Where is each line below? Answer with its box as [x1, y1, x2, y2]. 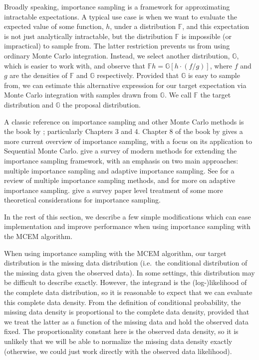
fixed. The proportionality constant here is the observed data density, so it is [4, 326, 239, 336]
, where [210, 60, 233, 70]
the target [200, 89, 231, 100]
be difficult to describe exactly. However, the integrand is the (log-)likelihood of [4, 277, 247, 287]
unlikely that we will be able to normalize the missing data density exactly [4, 336, 233, 346]
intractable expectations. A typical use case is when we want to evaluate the [4, 11, 237, 21]
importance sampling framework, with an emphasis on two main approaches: [4, 155, 239, 165]
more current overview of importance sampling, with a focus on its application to [4, 135, 253, 146]
